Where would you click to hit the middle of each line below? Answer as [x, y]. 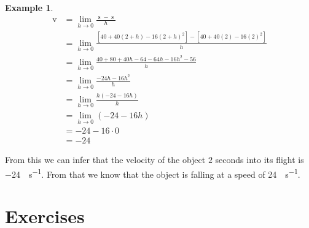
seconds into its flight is [260, 160]
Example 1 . [29, 7]
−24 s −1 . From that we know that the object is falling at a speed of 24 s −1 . [153, 173]
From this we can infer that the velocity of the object [105, 160]
